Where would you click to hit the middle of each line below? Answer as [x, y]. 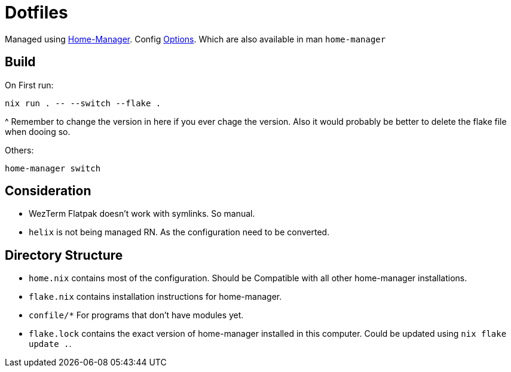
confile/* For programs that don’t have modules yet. [136, 315]
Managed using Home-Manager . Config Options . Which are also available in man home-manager [195, 39]
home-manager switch [53, 168]
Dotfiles [36, 13]
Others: [19, 150]
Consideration [48, 191]
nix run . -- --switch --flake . [83, 103]
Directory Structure [64, 255]
